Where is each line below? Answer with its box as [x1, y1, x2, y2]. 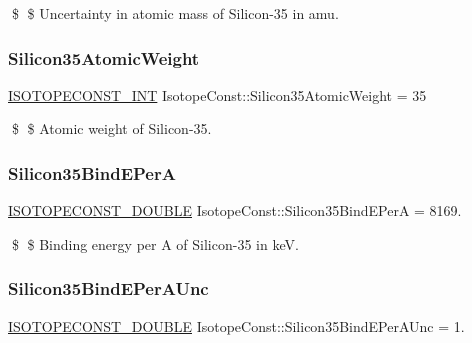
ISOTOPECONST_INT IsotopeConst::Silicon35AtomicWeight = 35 [8, 84, 427, 105]
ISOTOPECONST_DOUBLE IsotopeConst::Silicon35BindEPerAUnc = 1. [8, 315, 465, 336]
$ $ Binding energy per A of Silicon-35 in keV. [11, 233, 299, 254]
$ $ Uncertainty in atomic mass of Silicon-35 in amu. [11, 3, 339, 23]
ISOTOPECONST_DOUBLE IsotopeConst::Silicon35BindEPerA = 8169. [8, 200, 462, 221]
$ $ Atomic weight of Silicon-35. [11, 118, 212, 139]
